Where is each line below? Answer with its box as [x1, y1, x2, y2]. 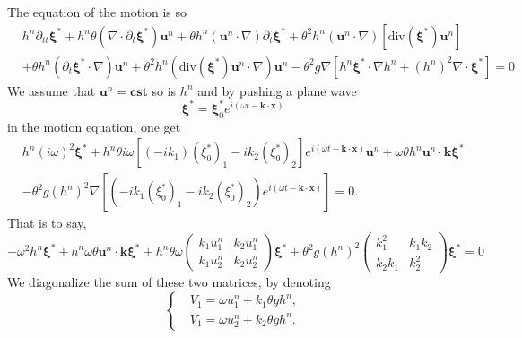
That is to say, [7, 213, 87, 232]
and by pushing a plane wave [197, 81, 357, 100]
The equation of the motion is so [7, 3, 187, 21]
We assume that [7, 81, 96, 100]
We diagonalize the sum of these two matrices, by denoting [7, 272, 331, 290]
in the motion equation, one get [7, 117, 181, 135]
